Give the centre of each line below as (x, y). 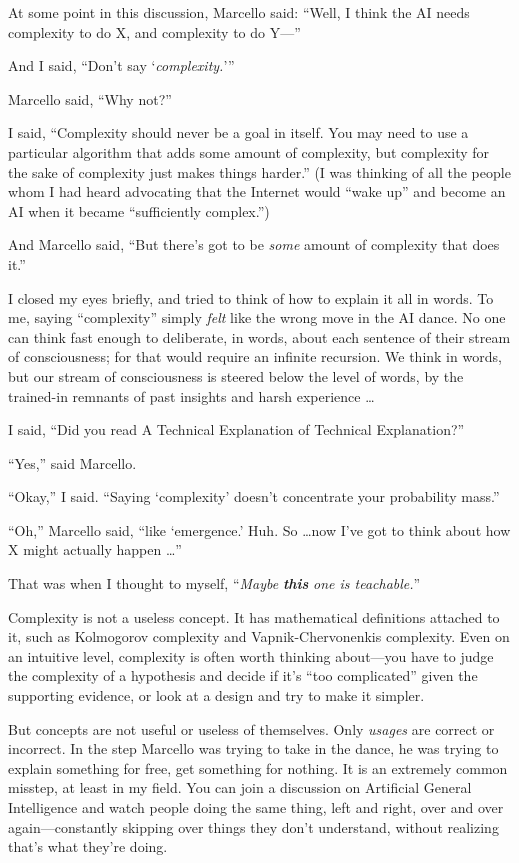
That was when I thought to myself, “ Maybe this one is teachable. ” (214, 583)
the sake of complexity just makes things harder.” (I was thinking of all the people (259, 171)
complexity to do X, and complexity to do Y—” (154, 31)
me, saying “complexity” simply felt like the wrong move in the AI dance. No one (257, 317)
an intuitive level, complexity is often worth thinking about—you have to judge (251, 655)
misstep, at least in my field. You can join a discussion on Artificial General (240, 787)
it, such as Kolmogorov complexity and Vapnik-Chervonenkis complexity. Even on (259, 636)
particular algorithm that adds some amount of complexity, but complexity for (249, 151)
